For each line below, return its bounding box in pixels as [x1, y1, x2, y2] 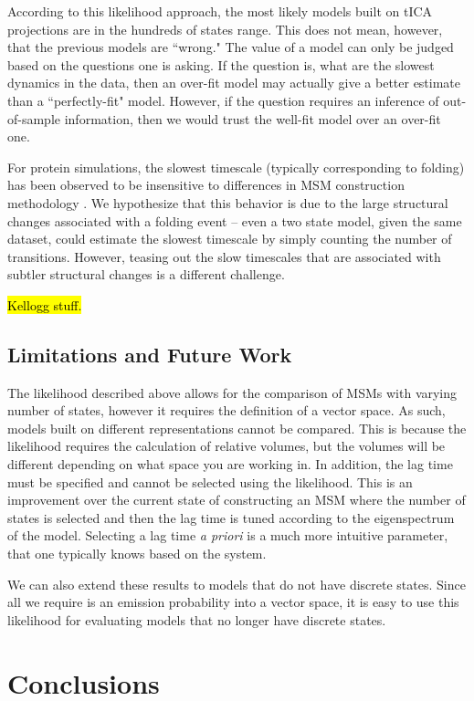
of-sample [7, 109, 61, 128]
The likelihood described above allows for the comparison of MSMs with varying [7, 382, 458, 402]
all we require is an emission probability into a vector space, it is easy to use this [7, 592, 459, 612]
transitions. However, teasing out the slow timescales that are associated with [7, 246, 441, 266]
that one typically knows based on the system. [7, 544, 267, 563]
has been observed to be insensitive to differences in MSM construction [7, 175, 405, 194]
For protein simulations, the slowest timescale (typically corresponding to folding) [7, 157, 465, 176]
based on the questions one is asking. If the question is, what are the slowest [7, 55, 435, 74]
